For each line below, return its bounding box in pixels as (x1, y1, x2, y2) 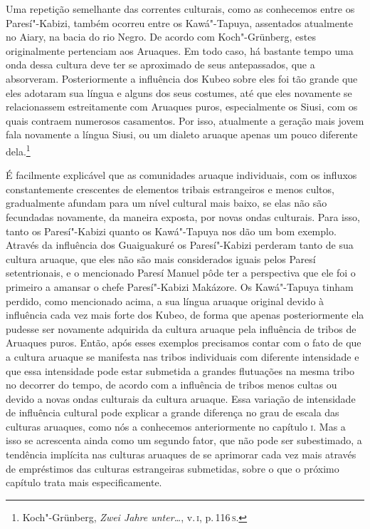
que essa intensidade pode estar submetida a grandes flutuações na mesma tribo (6, 363, 354, 378)
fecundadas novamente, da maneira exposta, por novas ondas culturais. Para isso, (6, 209, 360, 224)
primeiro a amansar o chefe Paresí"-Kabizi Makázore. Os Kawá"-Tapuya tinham (6, 279, 354, 294)
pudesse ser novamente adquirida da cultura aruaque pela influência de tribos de (6, 321, 356, 336)
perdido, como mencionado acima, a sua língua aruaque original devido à (6, 293, 324, 308)
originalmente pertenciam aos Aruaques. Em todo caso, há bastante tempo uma (6, 43, 354, 58)
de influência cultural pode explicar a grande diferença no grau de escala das (6, 405, 339, 420)
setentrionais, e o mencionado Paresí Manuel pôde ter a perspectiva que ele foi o (6, 265, 356, 280)
